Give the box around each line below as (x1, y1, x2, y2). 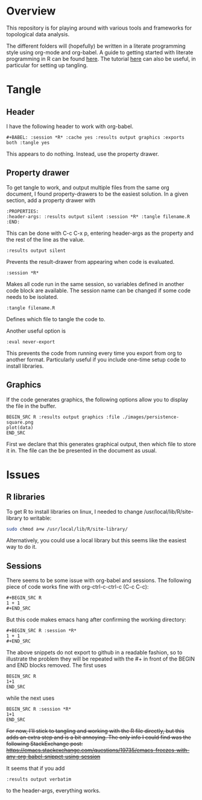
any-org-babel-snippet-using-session (6, 753, 101, 760)
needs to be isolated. (6, 293, 58, 300)
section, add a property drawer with (6, 196, 95, 203)
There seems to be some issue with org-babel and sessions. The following (6, 577, 192, 584)
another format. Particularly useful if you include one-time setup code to (6, 356, 186, 363)
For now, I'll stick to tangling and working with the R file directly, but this (6, 728, 185, 735)
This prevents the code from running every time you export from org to (6, 349, 182, 357)
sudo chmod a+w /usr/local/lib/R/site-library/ (6, 526, 128, 532)
